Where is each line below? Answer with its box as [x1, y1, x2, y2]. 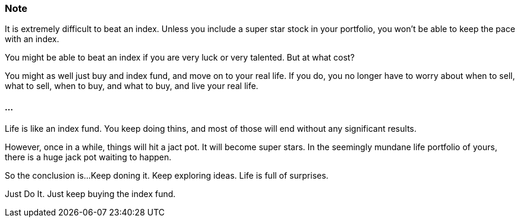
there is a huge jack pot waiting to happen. [5, 151, 172, 162]
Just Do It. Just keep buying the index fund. [5, 188, 176, 199]
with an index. [5, 34, 59, 45]
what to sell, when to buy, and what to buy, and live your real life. [5, 81, 259, 91]
